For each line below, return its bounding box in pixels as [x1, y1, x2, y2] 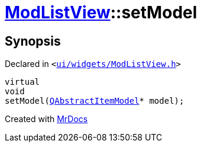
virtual [5, 77, 40, 87]
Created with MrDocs [5, 114, 88, 124]
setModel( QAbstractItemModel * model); [5, 96, 184, 106]
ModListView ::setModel [5, 2, 197, 23]
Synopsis [5, 33, 61, 49]
